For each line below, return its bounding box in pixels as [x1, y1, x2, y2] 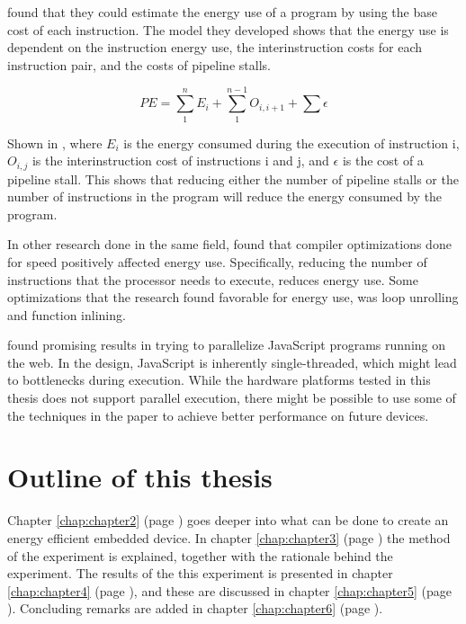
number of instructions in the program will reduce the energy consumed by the [7, 187, 443, 206]
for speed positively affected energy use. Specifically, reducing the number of [7, 252, 427, 271]
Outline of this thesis [7, 459, 273, 495]
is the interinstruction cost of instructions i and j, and [31, 151, 329, 170]
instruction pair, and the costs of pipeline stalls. [7, 55, 271, 74]
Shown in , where [7, 133, 103, 152]
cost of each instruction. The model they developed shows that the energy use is [7, 20, 449, 39]
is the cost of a [342, 151, 424, 170]
